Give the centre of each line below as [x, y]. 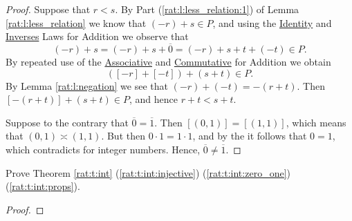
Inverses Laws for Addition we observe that [97, 36]
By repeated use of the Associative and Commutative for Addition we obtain [168, 61]
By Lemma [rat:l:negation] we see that [87, 85]
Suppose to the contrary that [67, 122]
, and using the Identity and [272, 22]
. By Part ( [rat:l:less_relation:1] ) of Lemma [207, 9]
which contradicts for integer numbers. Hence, [103, 149]
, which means [316, 122]
